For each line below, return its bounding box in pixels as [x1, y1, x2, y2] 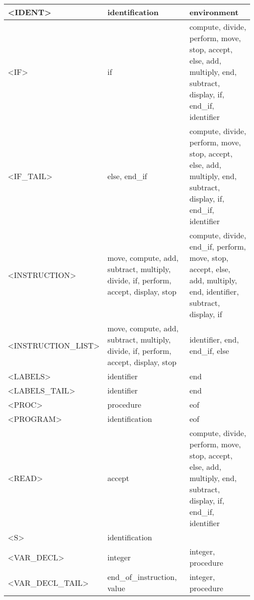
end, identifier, [189, 286, 239, 297]
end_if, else [189, 345, 229, 356]
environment [189, 6, 239, 18]
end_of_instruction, [107, 571, 177, 582]
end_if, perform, [189, 241, 246, 252]
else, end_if [107, 170, 147, 182]
